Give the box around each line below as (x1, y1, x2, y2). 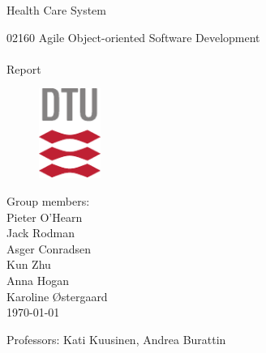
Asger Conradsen (6, 240, 92, 257)
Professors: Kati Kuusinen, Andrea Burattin (6, 330, 226, 347)
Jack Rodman (6, 224, 75, 241)
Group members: (6, 193, 90, 209)
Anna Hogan (6, 271, 70, 288)
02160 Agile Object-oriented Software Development (6, 28, 260, 45)
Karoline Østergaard (6, 287, 108, 304)
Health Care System (6, 2, 106, 18)
